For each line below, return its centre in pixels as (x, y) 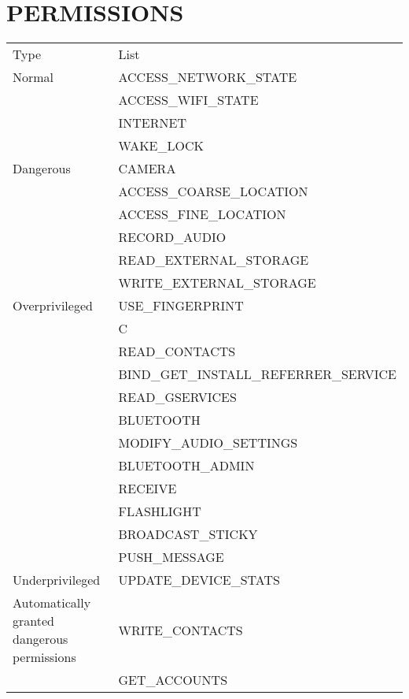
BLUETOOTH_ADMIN (186, 466)
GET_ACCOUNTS (173, 680)
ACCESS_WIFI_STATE (188, 100)
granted (33, 621)
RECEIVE (147, 489)
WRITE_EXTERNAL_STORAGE (217, 283)
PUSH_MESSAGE (171, 557)
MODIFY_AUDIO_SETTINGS (208, 443)
